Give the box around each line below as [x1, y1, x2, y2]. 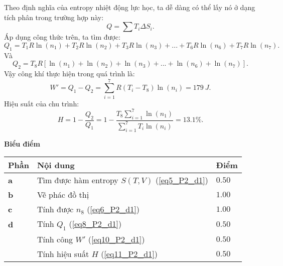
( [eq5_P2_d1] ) [156, 174, 208, 186]
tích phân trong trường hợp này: [4, 12, 104, 22]
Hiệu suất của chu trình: [4, 98, 79, 108]
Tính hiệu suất [37, 247, 89, 259]
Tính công [37, 233, 73, 245]
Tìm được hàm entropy [37, 174, 118, 186]
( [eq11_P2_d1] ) [101, 247, 158, 259]
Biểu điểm [4, 138, 40, 149]
